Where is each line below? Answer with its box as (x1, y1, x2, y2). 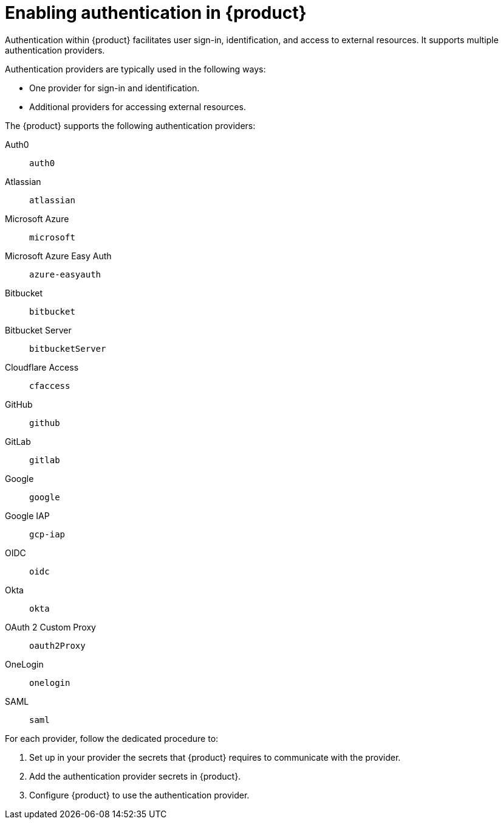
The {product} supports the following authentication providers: (5, 120, 256, 131)
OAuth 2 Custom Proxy (5, 621, 96, 632)
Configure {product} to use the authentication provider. (29, 789, 250, 800)
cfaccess (29, 380, 70, 391)
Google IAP (5, 510, 50, 521)
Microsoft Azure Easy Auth (5, 250, 112, 261)
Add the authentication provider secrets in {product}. (29, 770, 241, 781)
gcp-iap (29, 529, 66, 539)
